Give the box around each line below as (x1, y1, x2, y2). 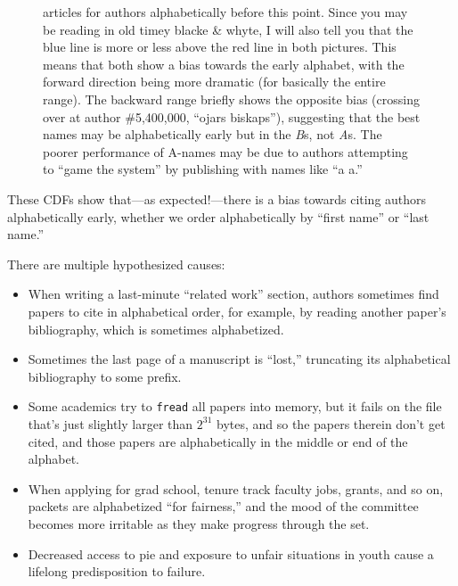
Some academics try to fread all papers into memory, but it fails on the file (28, 397, 442, 416)
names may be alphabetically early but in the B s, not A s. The (43, 125, 382, 144)
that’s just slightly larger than (28, 414, 193, 433)
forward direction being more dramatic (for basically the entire (43, 72, 386, 91)
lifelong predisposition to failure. (28, 562, 206, 581)
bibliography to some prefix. (28, 367, 182, 385)
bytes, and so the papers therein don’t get (216, 414, 446, 433)
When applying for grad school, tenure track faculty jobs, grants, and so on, (28, 479, 444, 498)
